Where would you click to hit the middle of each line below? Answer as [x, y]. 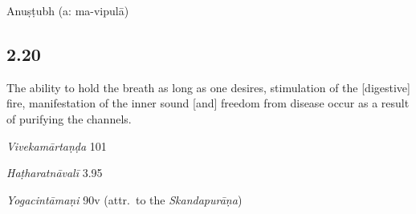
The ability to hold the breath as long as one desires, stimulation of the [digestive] [208, 87]
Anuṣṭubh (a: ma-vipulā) [68, 10]
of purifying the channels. [69, 118]
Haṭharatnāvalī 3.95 [55, 173]
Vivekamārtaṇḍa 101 [57, 145]
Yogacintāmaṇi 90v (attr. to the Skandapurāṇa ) [124, 199]
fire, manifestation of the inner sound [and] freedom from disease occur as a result [208, 103]
